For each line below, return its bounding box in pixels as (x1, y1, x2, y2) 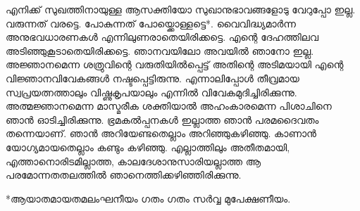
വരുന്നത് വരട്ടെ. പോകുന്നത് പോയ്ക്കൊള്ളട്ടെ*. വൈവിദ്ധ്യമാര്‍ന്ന (6, 15, 297, 30)
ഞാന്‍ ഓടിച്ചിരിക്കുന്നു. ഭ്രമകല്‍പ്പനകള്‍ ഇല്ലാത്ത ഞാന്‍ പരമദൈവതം (6, 112, 319, 127)
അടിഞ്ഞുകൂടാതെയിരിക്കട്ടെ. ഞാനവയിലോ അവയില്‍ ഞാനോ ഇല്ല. (6, 43, 314, 58)
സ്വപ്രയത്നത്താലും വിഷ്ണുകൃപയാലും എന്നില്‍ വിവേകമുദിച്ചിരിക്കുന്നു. (6, 84, 297, 99)
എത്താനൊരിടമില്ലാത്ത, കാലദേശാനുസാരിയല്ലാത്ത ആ (6, 153, 261, 168)
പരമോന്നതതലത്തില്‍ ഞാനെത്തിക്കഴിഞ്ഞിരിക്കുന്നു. (6, 167, 242, 182)
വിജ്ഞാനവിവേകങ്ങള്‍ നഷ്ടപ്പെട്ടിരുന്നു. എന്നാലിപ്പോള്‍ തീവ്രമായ (6, 70, 299, 85)
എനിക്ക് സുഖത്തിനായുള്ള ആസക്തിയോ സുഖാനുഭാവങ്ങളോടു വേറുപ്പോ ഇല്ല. (6, 2, 356, 16)
